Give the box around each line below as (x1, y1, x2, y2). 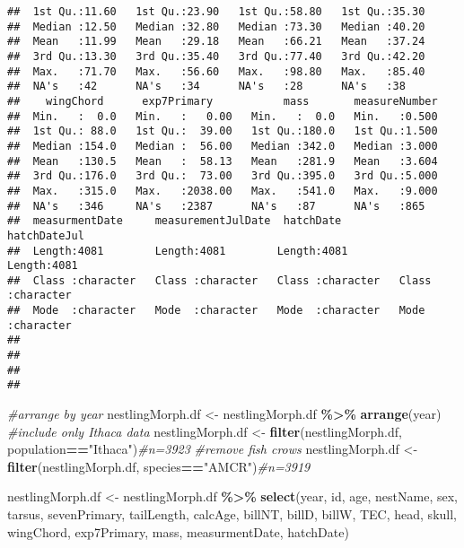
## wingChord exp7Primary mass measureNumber (7, 94, 438, 108)
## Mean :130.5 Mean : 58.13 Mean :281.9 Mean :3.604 (7, 154, 438, 168)
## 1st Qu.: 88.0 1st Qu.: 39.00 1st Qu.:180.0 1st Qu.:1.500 (7, 125, 438, 138)
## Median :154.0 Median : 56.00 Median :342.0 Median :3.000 (7, 139, 438, 152)
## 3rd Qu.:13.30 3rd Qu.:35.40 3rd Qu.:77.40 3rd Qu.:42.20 (7, 49, 425, 63)
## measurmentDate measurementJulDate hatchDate (7, 214, 342, 228)
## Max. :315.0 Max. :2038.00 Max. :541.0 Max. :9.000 (7, 184, 438, 197)
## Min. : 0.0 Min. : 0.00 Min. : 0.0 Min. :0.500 (7, 109, 438, 123)
